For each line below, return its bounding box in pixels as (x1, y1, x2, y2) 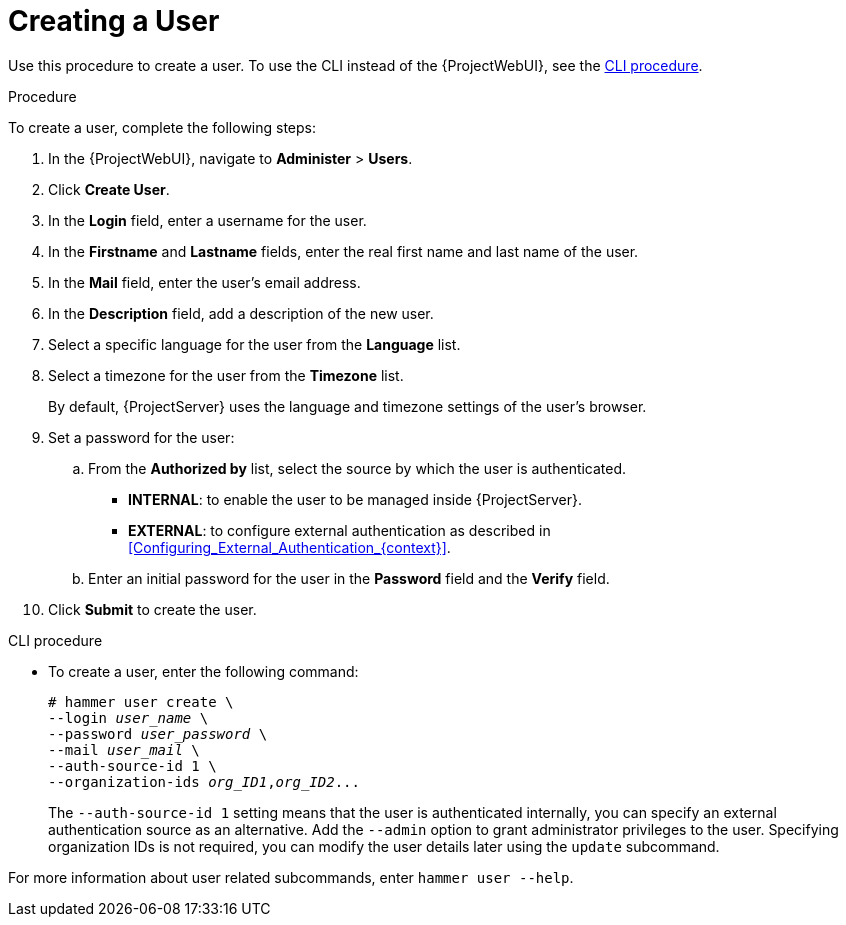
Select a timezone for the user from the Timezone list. (48, 366, 404, 384)
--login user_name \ (48, 709, 209, 726)
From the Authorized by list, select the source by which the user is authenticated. (88, 459, 627, 477)
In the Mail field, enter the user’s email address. (48, 273, 361, 291)
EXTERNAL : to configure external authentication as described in (128, 521, 551, 539)
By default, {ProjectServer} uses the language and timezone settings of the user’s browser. (48, 397, 647, 415)
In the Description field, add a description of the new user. (48, 304, 434, 322)
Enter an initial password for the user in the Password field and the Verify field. (88, 569, 610, 587)
